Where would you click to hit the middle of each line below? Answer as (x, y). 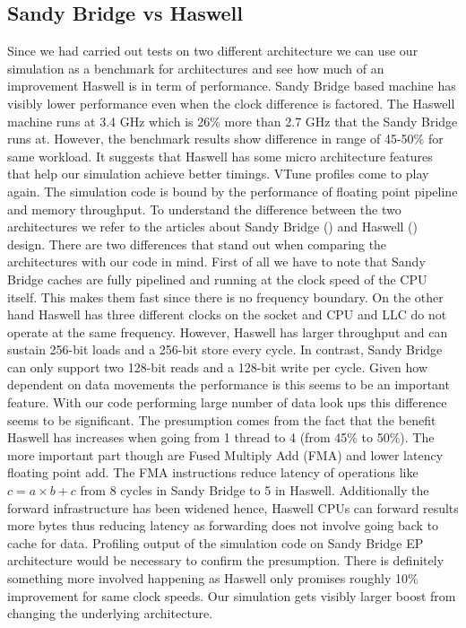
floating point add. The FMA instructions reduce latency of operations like (213, 472)
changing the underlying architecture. (110, 613)
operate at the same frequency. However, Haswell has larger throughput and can (228, 331)
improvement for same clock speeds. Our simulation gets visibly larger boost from (232, 595)
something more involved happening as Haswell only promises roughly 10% (213, 578)
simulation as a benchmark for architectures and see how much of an (196, 68)
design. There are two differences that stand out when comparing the (197, 244)
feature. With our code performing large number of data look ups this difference (227, 402)
